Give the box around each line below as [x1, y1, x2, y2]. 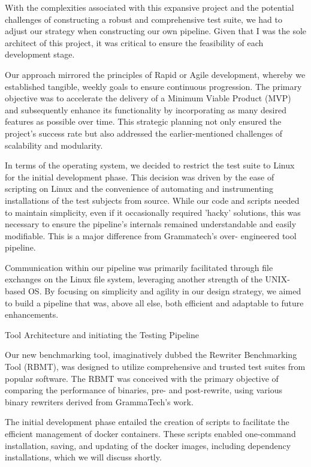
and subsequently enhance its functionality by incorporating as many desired [5, 103, 286, 116]
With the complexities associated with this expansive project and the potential [5, 1, 294, 13]
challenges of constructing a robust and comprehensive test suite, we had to [5, 13, 282, 25]
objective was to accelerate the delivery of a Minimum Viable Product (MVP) [5, 92, 291, 104]
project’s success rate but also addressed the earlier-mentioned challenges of [5, 126, 283, 139]
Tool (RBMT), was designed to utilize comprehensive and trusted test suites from [5, 360, 306, 373]
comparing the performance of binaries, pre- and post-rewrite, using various [5, 384, 283, 396]
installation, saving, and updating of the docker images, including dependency [5, 439, 291, 451]
